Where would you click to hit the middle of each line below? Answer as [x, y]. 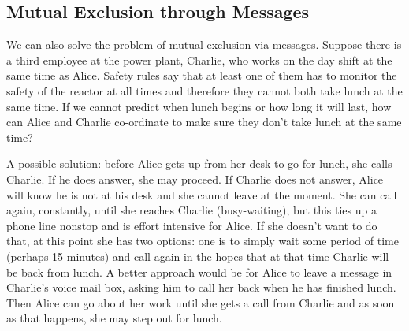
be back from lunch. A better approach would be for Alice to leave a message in [199, 271]
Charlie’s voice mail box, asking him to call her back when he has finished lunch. [201, 287]
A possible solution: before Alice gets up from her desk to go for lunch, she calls [199, 164]
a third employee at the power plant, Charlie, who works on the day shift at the [199, 60]
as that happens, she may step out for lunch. [114, 318]
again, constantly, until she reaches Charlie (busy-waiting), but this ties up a [191, 210]
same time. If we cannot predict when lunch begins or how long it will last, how [199, 106]
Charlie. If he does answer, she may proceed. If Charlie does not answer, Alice [195, 179]
